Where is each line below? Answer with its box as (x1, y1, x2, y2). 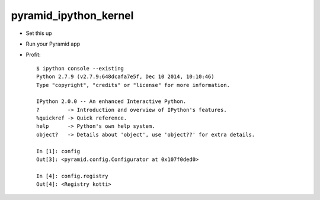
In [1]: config (36, 148, 81, 154)
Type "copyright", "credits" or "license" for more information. (36, 82, 231, 88)
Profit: (25, 51, 41, 59)
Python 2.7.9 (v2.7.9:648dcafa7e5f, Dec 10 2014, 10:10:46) (36, 73, 215, 80)
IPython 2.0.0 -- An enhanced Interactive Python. (36, 98, 187, 105)
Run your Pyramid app (25, 40, 81, 47)
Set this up (25, 30, 53, 37)
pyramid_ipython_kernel (11, 9, 134, 22)
